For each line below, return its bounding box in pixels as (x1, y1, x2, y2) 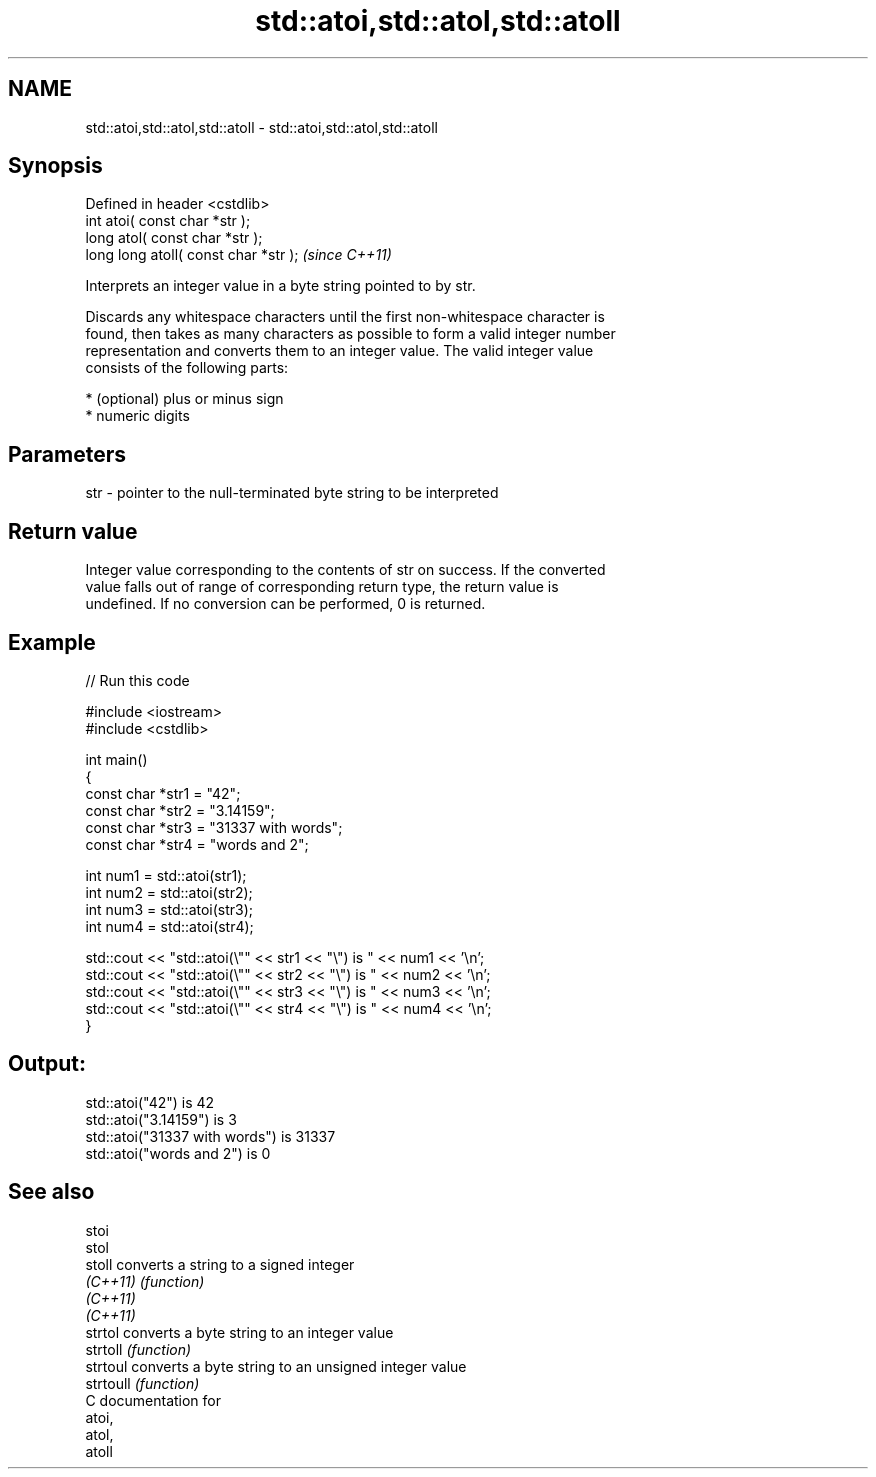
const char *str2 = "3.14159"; (85, 801, 275, 819)
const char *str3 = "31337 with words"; (85, 818, 343, 836)
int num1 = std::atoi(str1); (85, 866, 247, 884)
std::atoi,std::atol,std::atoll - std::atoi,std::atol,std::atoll (85, 118, 438, 136)
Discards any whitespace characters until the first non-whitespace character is (85, 308, 605, 326)
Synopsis (8, 153, 103, 179)
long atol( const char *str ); (85, 229, 263, 247)
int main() (85, 750, 148, 768)
